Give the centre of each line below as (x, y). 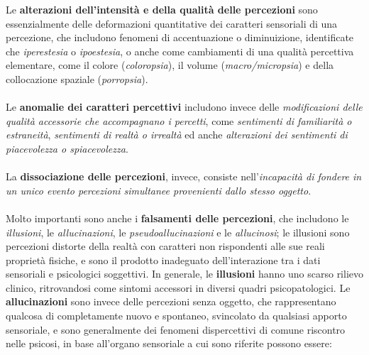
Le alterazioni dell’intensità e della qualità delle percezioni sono (162, 9)
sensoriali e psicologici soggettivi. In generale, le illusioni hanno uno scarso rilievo (185, 274)
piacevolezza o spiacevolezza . (67, 148)
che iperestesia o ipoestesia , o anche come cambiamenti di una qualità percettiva (180, 51)
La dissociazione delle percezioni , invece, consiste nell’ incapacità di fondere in (184, 176)
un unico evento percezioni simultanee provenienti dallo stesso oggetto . (159, 190)
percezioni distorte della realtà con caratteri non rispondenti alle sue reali (165, 246)
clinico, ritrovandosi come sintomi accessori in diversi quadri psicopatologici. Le (178, 287)
